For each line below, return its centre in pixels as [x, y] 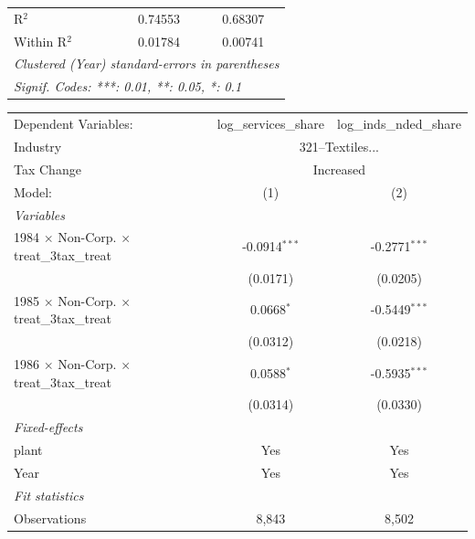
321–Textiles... [339, 146]
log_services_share [271, 124]
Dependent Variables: [74, 124]
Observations [50, 518]
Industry [38, 146]
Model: [33, 191]
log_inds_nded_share [399, 124]
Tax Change [47, 169]
